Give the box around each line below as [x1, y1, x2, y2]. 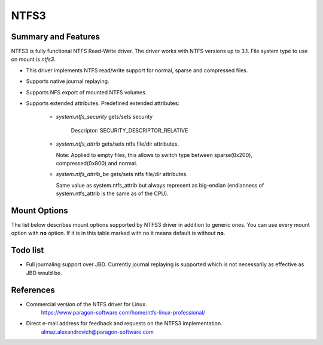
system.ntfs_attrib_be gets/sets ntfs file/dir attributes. [56, 171, 188, 178]
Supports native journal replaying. [26, 78, 109, 85]
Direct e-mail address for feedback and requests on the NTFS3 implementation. [26, 320, 223, 327]
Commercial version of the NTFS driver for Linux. [26, 300, 147, 307]
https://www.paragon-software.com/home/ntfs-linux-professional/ [41, 309, 206, 316]
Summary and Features [11, 32, 100, 42]
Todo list [11, 245, 44, 255]
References [11, 285, 55, 295]
